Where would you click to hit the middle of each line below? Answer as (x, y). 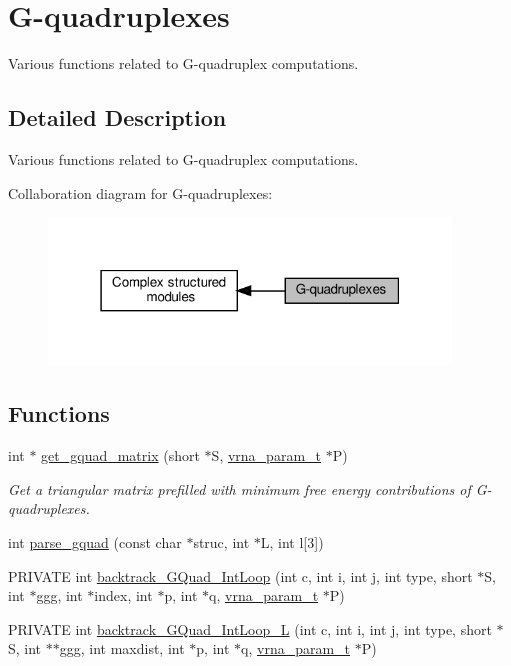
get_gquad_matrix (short (120, 455)
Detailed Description (117, 117)
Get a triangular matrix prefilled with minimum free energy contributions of (239, 488)
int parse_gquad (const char (95, 541)
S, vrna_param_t (266, 455)
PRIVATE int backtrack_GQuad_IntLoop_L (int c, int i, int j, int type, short (250, 628)
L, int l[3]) (292, 541)
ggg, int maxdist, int (122, 648)
